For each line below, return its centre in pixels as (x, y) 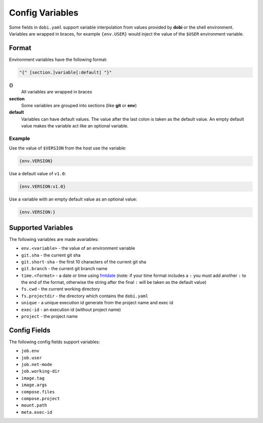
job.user (32, 358)
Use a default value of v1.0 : (38, 174)
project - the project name (49, 316)
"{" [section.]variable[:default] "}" (66, 72)
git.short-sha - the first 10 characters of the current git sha (84, 262)
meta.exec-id (37, 412)
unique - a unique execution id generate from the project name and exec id (97, 303)
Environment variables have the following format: (58, 59)
